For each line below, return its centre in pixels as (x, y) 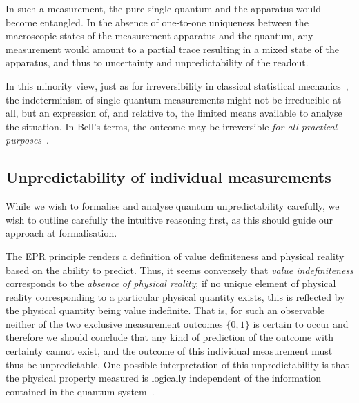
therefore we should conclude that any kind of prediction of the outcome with (170, 337)
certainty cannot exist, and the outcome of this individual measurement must (169, 351)
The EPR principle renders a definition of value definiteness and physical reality (175, 256)
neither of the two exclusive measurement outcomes (114, 323)
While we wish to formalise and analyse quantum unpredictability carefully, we (173, 206)
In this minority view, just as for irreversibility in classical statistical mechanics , (177, 85)
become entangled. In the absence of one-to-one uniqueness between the (157, 22)
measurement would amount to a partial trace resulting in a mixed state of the (172, 49)
